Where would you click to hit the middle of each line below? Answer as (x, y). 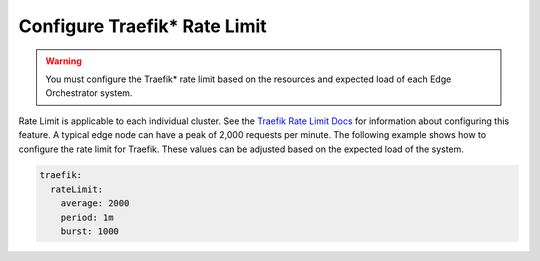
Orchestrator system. (89, 93)
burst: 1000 (90, 231)
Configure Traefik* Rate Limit (142, 26)
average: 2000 (95, 203)
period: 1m (87, 217)
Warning (63, 61)
